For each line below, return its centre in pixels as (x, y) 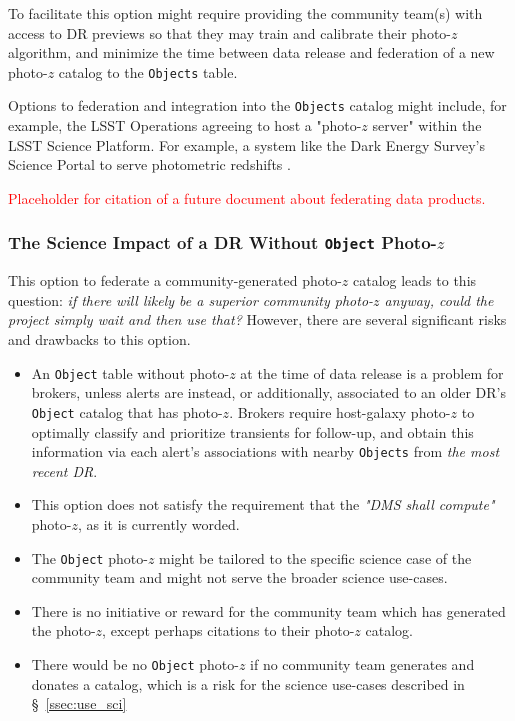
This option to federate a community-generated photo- (175, 280)
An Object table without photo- (130, 372)
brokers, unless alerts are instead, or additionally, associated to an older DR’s (268, 392)
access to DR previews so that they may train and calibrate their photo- (229, 32)
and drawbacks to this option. (99, 339)
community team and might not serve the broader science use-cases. (239, 577)
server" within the (427, 125)
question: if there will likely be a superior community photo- (191, 299)
